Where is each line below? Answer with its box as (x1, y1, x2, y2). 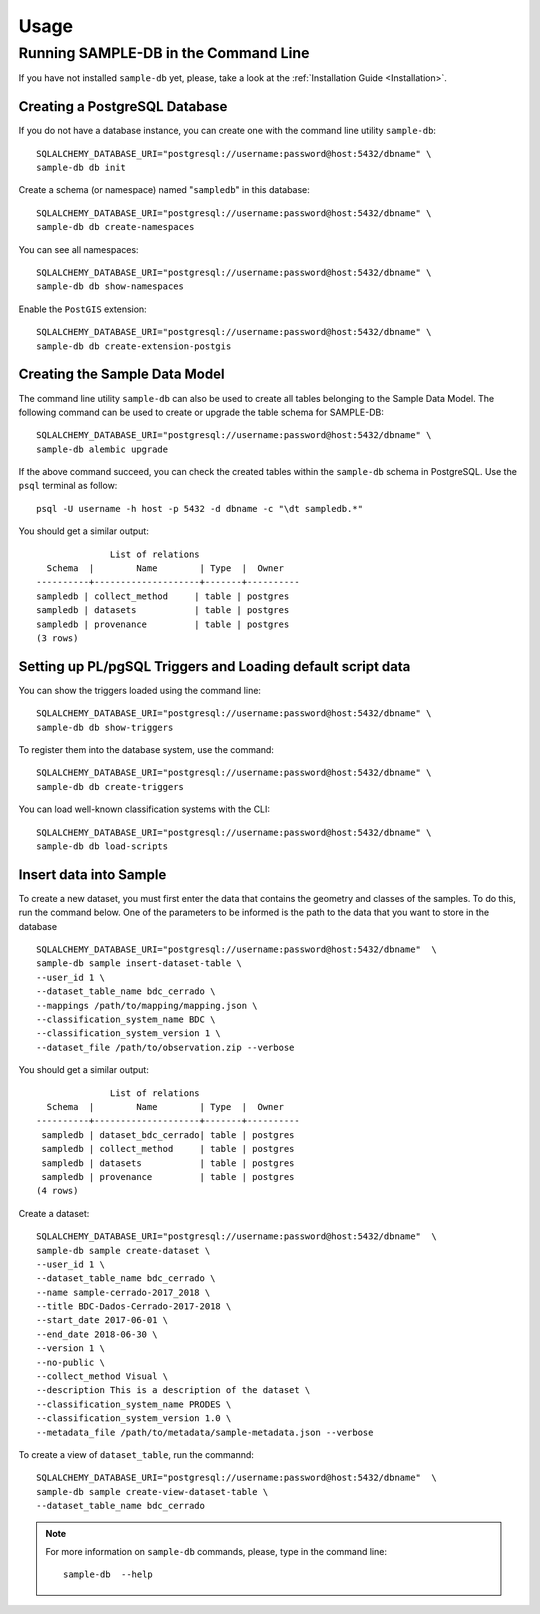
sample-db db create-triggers (36, 781, 185, 792)
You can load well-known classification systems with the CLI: (18, 803, 270, 815)
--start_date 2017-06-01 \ (36, 1315, 169, 1326)
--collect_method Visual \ (36, 1371, 169, 1382)
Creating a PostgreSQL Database (18, 98, 228, 115)
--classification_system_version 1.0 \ (36, 1413, 232, 1424)
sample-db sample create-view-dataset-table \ (36, 1486, 269, 1497)
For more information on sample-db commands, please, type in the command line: (45, 1545, 387, 1557)
